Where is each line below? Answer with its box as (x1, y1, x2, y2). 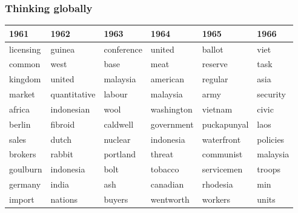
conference (104, 42, 142, 55)
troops (257, 163, 280, 175)
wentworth (150, 193, 190, 205)
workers (202, 193, 231, 205)
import (9, 193, 35, 205)
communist (202, 148, 243, 160)
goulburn (9, 163, 42, 175)
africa (9, 102, 30, 115)
